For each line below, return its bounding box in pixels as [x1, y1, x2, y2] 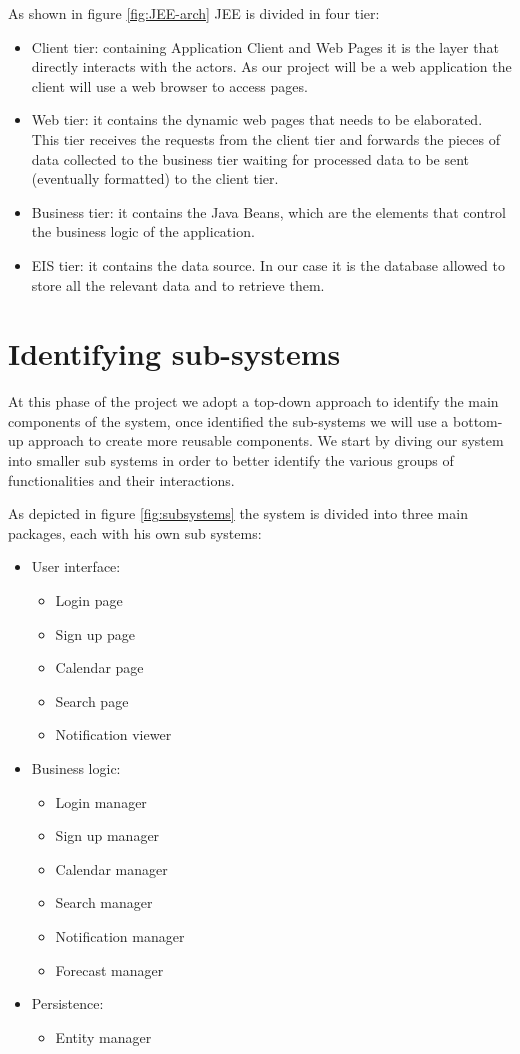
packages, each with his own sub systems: [8, 522, 262, 543]
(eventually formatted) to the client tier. [31, 168, 279, 189]
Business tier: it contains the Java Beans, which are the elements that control [31, 201, 506, 222]
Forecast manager [55, 959, 164, 980]
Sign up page [55, 623, 135, 644]
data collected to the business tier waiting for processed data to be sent [31, 148, 470, 169]
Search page [55, 690, 129, 711]
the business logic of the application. [31, 221, 255, 242]
